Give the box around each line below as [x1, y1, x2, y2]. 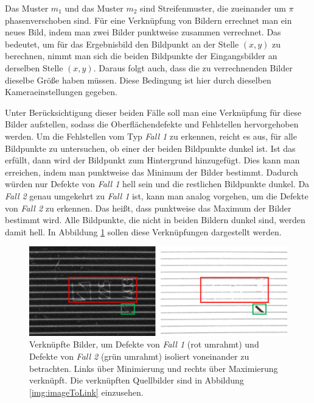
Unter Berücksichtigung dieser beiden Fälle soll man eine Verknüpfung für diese [5, 105, 302, 118]
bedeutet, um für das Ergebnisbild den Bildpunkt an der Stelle [5, 37, 239, 50]
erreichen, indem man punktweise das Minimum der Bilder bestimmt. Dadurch [5, 165, 298, 178]
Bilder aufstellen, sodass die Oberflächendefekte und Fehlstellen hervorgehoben [5, 118, 299, 130]
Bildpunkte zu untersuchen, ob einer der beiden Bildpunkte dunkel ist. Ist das [5, 141, 296, 154]
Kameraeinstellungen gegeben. [5, 85, 117, 98]
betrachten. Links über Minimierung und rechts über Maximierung [29, 362, 278, 374]
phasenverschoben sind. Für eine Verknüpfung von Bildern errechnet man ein [5, 13, 292, 26]
